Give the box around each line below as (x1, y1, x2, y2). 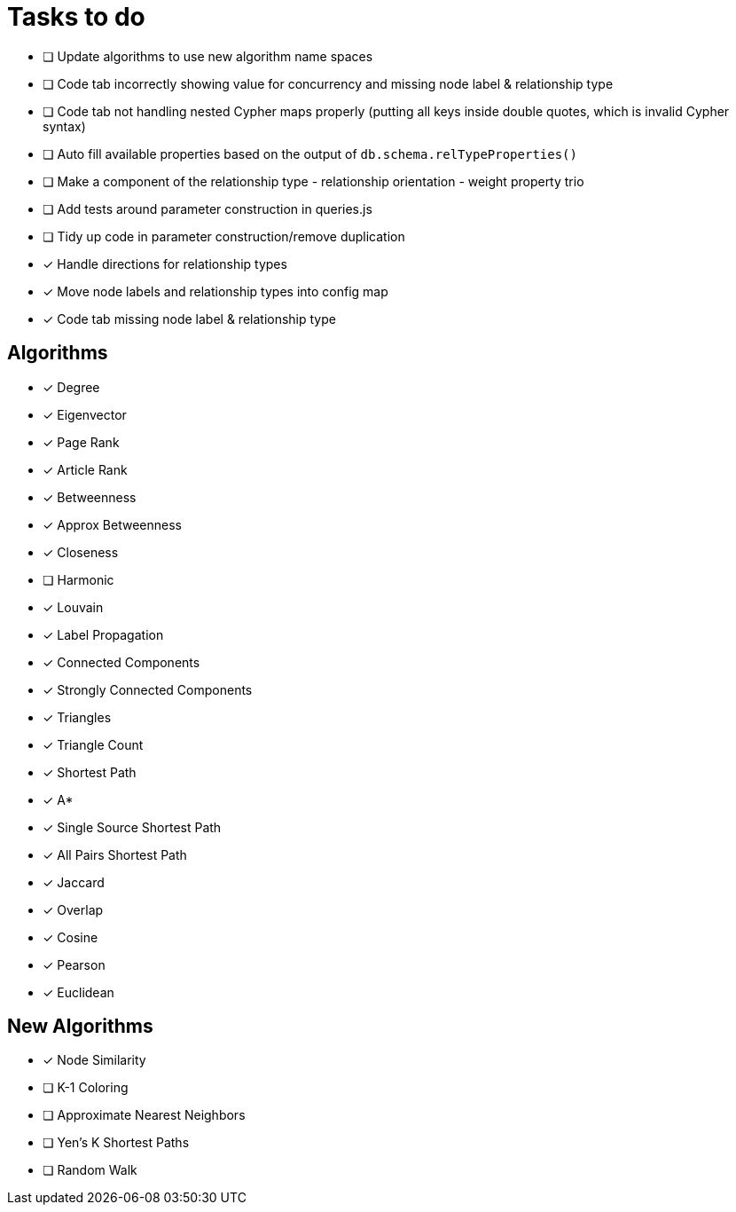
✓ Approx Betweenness (43, 516, 182, 532)
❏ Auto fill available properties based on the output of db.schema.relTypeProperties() (43, 146, 577, 161)
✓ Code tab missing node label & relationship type (43, 311, 336, 327)
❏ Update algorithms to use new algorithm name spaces (43, 48, 373, 64)
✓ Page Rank (43, 434, 120, 450)
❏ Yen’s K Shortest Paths (43, 1135, 190, 1151)
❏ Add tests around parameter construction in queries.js (43, 201, 372, 216)
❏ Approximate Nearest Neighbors (43, 1107, 246, 1123)
